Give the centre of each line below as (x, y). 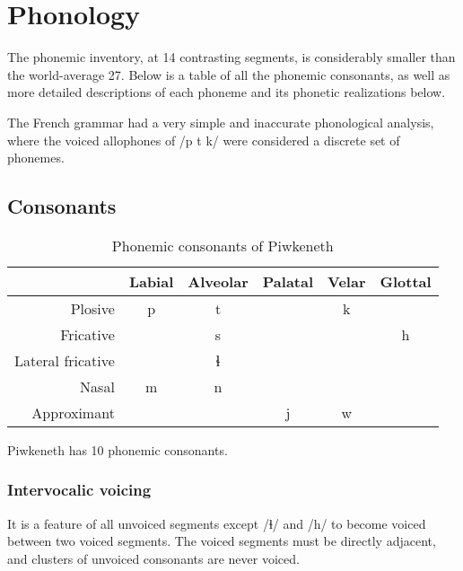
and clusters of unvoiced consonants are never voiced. (153, 558)
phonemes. (36, 158)
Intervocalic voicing (79, 490)
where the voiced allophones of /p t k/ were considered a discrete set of (204, 140)
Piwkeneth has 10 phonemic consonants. (118, 449)
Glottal (406, 281)
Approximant (73, 412)
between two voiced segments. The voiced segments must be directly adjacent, (222, 541)
